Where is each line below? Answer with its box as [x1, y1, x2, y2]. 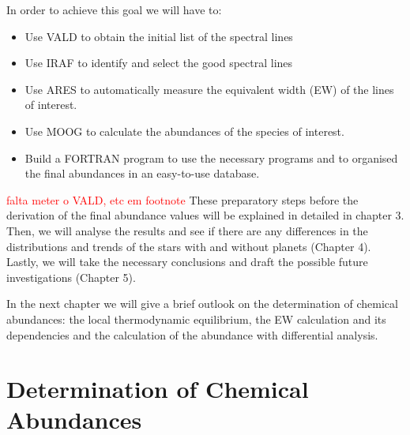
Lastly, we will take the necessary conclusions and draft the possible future [6, 253, 368, 270]
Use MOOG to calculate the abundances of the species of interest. [24, 122, 344, 139]
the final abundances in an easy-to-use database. [24, 165, 260, 182]
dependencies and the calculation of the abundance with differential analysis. [6, 326, 378, 343]
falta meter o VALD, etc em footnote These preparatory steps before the [6, 191, 359, 208]
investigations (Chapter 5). [6, 268, 136, 285]
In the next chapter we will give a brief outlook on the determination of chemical [6, 295, 398, 312]
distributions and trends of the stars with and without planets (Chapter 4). [6, 238, 371, 254]
